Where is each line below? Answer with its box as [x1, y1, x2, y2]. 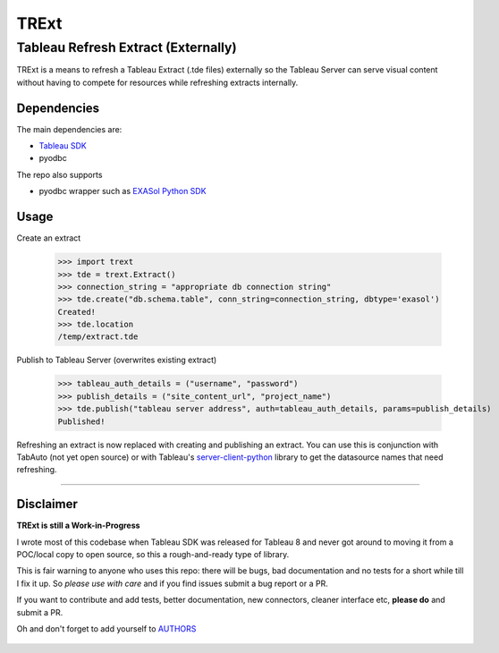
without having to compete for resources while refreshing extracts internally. [16, 77, 299, 88]
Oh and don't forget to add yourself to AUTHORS [16, 623, 197, 634]
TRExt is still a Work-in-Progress [16, 520, 140, 531]
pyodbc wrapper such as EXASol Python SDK [38, 186, 207, 197]
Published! [57, 416, 106, 427]
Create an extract [16, 233, 81, 243]
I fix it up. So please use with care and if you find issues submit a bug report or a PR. [16, 578, 328, 589]
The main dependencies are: [16, 123, 123, 134]
